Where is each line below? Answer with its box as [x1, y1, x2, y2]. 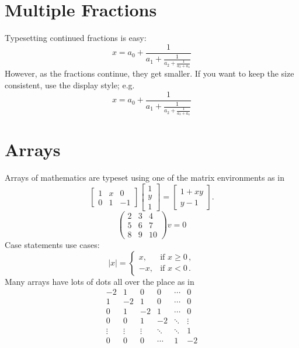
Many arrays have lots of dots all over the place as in [5, 275, 194, 287]
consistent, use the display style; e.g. [5, 79, 135, 91]
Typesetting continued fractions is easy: [5, 32, 147, 44]
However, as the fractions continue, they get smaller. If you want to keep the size [5, 67, 294, 80]
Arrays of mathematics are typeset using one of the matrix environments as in [5, 171, 284, 184]
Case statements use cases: [5, 239, 100, 251]
